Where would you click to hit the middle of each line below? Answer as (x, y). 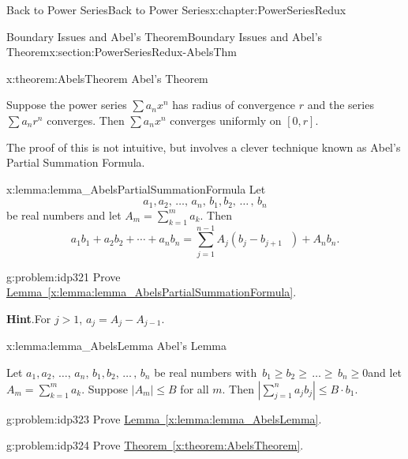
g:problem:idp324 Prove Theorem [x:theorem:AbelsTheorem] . (155, 445)
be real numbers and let (64, 214)
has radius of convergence (234, 105)
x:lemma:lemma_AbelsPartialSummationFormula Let (136, 188)
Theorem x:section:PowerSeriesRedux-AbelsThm (122, 52)
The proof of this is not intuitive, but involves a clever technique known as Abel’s (204, 147)
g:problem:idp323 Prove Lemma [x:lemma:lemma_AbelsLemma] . (164, 418)
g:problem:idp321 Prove (64, 276)
